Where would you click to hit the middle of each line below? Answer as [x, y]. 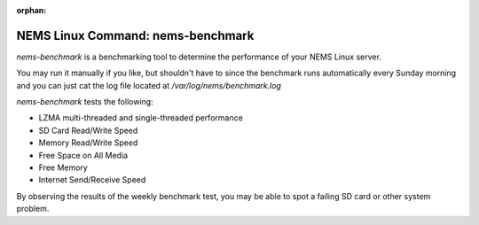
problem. [33, 209]
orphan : [31, 10]
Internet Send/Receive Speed [92, 180]
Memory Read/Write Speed [88, 143]
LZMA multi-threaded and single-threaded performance [141, 118]
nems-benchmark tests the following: [85, 102]
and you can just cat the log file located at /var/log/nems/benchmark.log [149, 85]
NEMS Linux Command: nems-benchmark [135, 35]
